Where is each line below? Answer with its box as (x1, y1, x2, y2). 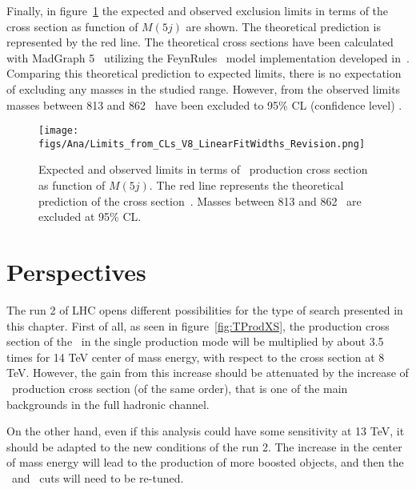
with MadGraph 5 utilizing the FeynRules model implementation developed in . (6, 49, 410, 66)
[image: (38, 125, 79, 137)
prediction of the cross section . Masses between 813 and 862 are (38, 192, 362, 209)
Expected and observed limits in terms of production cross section (38, 161, 368, 178)
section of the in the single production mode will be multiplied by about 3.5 (6, 333, 384, 350)
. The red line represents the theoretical (149, 177, 344, 194)
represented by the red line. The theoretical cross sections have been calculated (6, 34, 394, 50)
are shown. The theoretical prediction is (186, 18, 381, 34)
